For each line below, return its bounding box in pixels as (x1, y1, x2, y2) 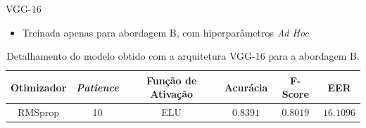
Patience (76, 79, 119, 94)
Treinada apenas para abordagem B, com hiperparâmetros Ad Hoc (22, 25, 309, 39)
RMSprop (18, 105, 60, 120)
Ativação (150, 87, 194, 101)
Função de (146, 72, 197, 87)
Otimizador (11, 79, 67, 94)
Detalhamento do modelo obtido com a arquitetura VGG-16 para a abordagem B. (6, 49, 360, 63)
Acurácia (224, 79, 268, 94)
